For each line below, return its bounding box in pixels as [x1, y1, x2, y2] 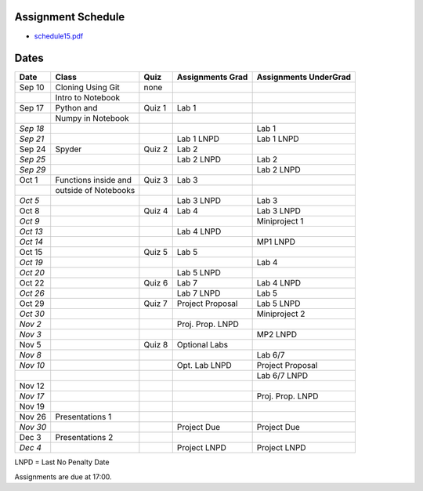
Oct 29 [19, 298, 45, 309]
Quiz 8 [143, 340, 168, 351]
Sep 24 [19, 144, 46, 155]
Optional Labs [176, 340, 229, 351]
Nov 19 [19, 401, 45, 412]
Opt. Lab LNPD [176, 360, 233, 371]
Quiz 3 [143, 175, 168, 186]
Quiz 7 [143, 298, 168, 309]
